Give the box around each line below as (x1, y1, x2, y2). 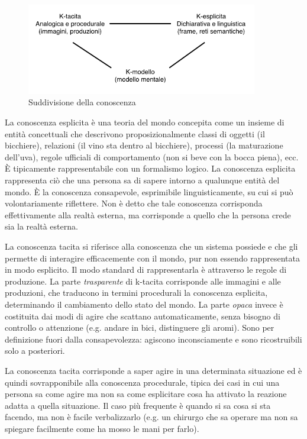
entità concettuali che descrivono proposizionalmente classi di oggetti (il (5, 127, 265, 140)
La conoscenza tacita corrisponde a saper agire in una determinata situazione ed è (5, 364, 302, 376)
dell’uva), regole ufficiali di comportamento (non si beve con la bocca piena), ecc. (5, 150, 299, 163)
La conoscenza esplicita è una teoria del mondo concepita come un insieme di (5, 116, 285, 128)
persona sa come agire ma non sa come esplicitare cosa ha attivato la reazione (5, 388, 287, 400)
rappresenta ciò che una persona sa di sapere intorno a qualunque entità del (5, 174, 280, 186)
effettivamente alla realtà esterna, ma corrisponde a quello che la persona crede (5, 208, 291, 221)
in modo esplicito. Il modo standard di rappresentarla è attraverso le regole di (5, 263, 287, 276)
